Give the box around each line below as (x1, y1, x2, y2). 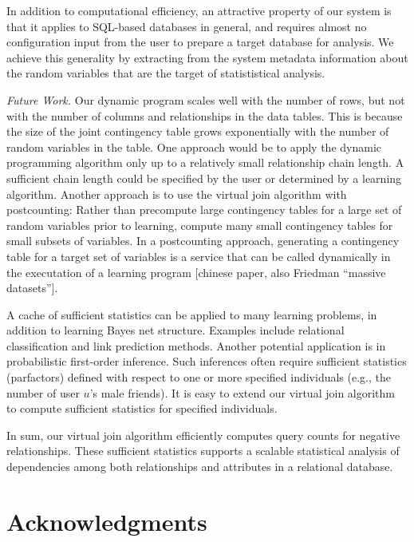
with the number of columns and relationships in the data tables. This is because (6, 107, 403, 124)
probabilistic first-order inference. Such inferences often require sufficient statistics (6, 353, 407, 370)
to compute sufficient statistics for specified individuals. (6, 400, 278, 417)
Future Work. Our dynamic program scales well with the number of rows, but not (6, 91, 405, 108)
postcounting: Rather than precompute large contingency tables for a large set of (6, 201, 402, 218)
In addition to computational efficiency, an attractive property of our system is (6, 2, 392, 18)
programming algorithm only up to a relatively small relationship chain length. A (6, 154, 404, 171)
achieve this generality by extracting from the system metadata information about (6, 49, 408, 65)
